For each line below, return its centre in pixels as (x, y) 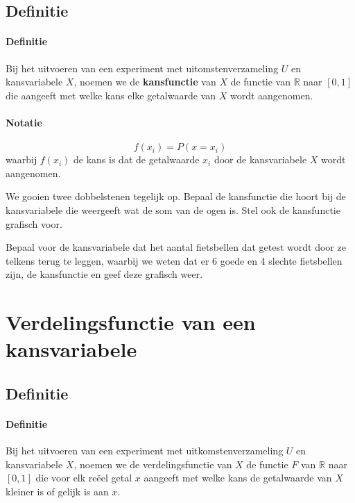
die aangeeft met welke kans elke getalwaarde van (111, 95)
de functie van (260, 82)
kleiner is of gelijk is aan (57, 491)
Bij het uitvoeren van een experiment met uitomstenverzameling (142, 68)
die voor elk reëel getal (84, 478)
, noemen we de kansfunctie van (145, 82)
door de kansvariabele (260, 159)
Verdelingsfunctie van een (131, 322)
